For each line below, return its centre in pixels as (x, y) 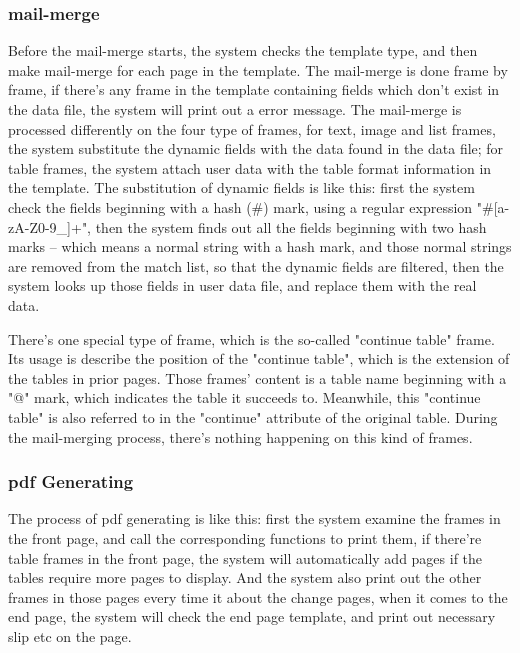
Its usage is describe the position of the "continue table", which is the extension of (259, 358)
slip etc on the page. (70, 635)
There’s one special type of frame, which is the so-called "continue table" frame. (251, 338)
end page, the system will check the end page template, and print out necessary (252, 616)
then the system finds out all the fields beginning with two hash (291, 226)
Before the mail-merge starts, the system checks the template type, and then (243, 50)
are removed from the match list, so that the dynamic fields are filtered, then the (256, 265)
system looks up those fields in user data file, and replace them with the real (242, 285)
